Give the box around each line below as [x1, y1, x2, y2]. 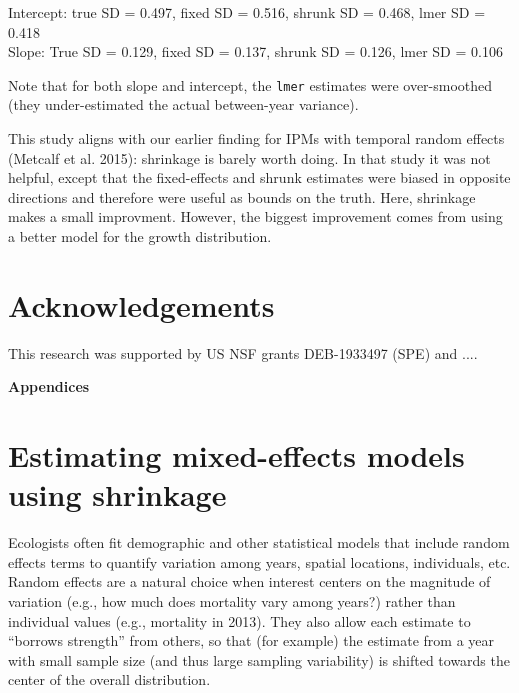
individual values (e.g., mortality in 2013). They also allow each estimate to [8, 610, 471, 631]
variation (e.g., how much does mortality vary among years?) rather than [8, 591, 456, 611]
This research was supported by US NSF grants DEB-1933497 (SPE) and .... [8, 342, 478, 363]
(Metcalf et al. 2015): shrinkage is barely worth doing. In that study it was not [8, 147, 491, 168]
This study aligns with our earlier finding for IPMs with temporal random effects [8, 128, 505, 149]
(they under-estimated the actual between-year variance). [8, 94, 359, 115]
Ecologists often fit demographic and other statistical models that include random [8, 532, 510, 553]
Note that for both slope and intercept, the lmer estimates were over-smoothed [8, 74, 493, 95]
